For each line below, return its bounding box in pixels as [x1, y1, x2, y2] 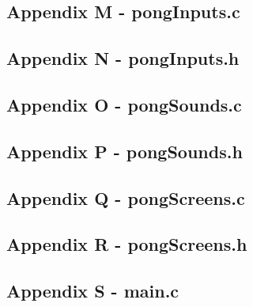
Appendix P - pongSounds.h [6, 138, 243, 163]
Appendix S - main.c [6, 279, 179, 303]
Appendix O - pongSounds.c [6, 92, 242, 116]
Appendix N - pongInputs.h [6, 46, 240, 70]
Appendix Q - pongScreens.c [6, 185, 245, 210]
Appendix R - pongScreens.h [6, 232, 247, 256]
